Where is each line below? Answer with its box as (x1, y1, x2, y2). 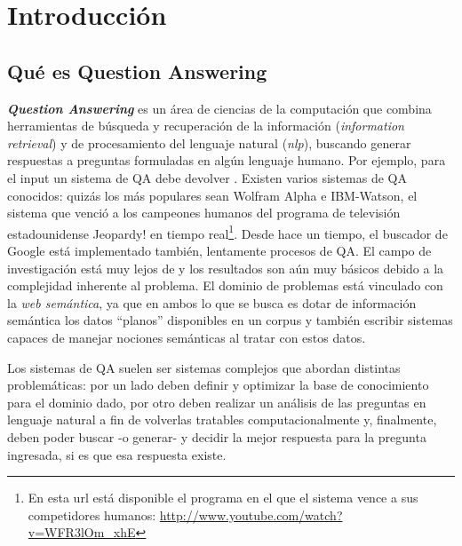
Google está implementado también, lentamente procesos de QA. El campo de (7, 241, 432, 259)
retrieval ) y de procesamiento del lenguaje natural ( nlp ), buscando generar (7, 133, 411, 152)
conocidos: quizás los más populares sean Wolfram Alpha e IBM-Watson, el (7, 186, 418, 204)
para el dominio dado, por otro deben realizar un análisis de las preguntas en (7, 392, 426, 411)
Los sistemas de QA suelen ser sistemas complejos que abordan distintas (7, 358, 401, 376)
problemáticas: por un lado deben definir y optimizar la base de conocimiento (7, 376, 429, 394)
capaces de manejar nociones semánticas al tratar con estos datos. (7, 328, 366, 346)
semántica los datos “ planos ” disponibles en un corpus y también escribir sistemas (7, 311, 453, 329)
